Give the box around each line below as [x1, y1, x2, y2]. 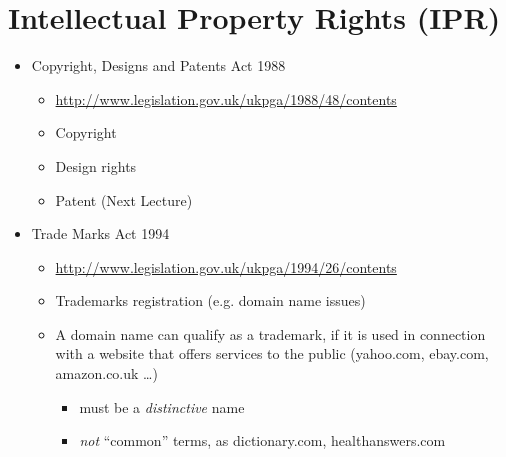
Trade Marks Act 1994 [31, 223, 170, 244]
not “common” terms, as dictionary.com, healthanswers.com [79, 430, 446, 451]
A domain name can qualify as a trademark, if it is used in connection [55, 323, 486, 344]
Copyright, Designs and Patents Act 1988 [31, 55, 286, 76]
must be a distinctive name [79, 396, 245, 417]
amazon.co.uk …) [55, 363, 158, 384]
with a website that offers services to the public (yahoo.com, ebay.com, [55, 343, 489, 364]
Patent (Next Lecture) [55, 189, 193, 210]
